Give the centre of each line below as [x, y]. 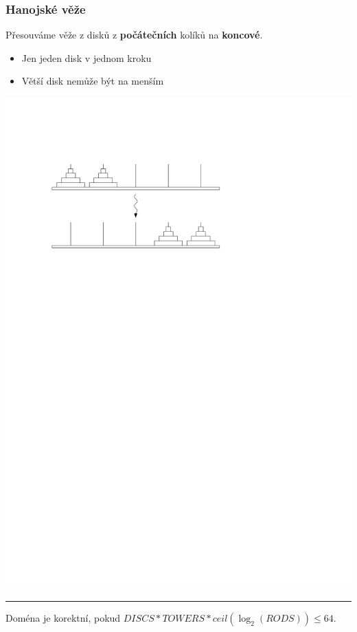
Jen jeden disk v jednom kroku [87, 57]
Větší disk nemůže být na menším [93, 81]
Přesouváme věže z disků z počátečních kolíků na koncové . [134, 35]
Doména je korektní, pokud [63, 617]
